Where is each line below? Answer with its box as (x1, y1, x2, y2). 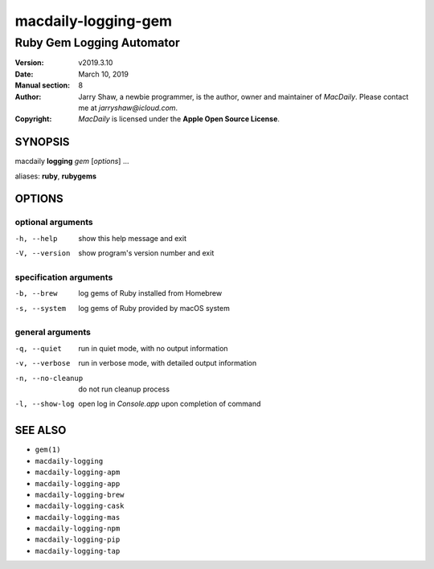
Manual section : (14, 80, 71, 90)
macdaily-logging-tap (35, 546, 121, 555)
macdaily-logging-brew (35, 490, 125, 499)
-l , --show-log (14, 399, 76, 409)
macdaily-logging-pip (35, 535, 121, 544)
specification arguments (14, 272, 113, 283)
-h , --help (14, 234, 58, 243)
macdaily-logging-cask (35, 501, 125, 510)
